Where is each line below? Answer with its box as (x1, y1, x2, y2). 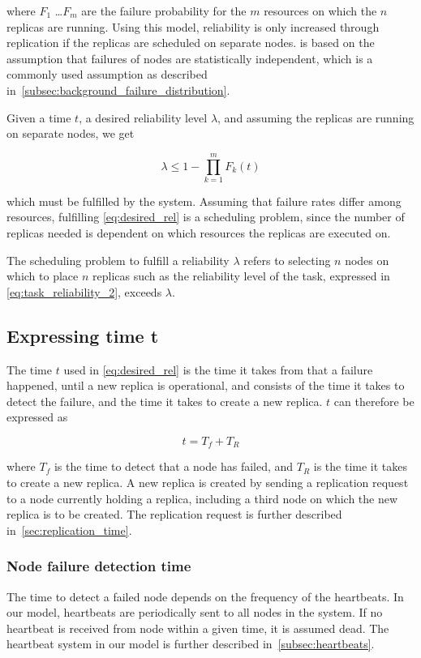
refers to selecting (243, 251, 331, 268)
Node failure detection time (6, 556, 191, 576)
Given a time (6, 109, 71, 126)
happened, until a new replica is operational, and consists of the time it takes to (6, 377, 405, 394)
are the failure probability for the (81, 2, 247, 19)
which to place (6, 267, 79, 284)
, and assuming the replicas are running (217, 109, 415, 126)
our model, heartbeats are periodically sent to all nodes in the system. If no (6, 604, 383, 621)
